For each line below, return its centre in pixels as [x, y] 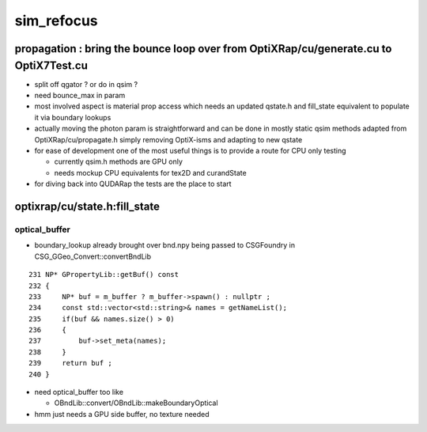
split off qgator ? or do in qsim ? [86, 84]
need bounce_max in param [80, 96]
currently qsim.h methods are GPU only [119, 161]
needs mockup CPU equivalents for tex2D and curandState [150, 172]
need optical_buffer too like [79, 392]
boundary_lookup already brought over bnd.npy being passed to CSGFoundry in [165, 245]
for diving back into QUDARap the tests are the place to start [133, 184]
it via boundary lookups [73, 117]
